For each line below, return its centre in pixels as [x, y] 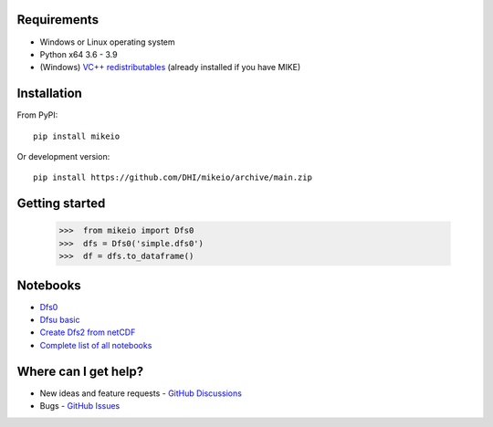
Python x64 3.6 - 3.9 [79, 54]
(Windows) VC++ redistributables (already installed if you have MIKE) [170, 68]
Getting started [61, 204]
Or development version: [63, 156]
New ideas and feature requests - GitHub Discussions [141, 393]
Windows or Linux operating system [107, 42]
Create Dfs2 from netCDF [88, 332]
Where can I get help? [80, 371]
